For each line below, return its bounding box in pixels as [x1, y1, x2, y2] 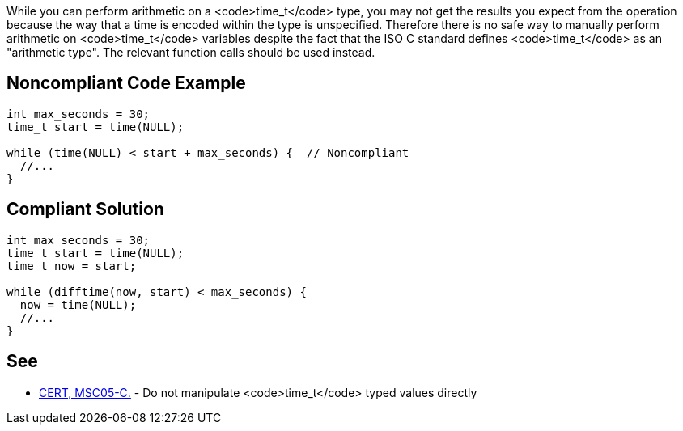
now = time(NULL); [19, 298, 137, 311]
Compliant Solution [6, 199, 164, 220]
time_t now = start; [6, 259, 137, 273]
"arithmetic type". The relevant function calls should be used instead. [6, 45, 375, 59]
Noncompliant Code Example [6, 73, 246, 94]
